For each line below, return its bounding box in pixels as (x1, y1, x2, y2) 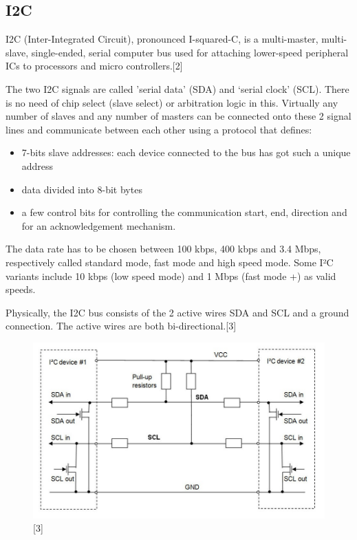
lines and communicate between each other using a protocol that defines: (6, 122, 312, 136)
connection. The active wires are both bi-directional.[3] (6, 318, 237, 333)
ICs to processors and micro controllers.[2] (6, 58, 183, 73)
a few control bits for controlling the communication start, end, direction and (21, 205, 347, 219)
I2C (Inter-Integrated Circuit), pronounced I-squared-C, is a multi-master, (6, 32, 318, 46)
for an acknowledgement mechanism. (21, 218, 176, 233)
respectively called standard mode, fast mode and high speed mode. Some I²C (6, 255, 334, 269)
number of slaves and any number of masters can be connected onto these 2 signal (6, 109, 351, 123)
